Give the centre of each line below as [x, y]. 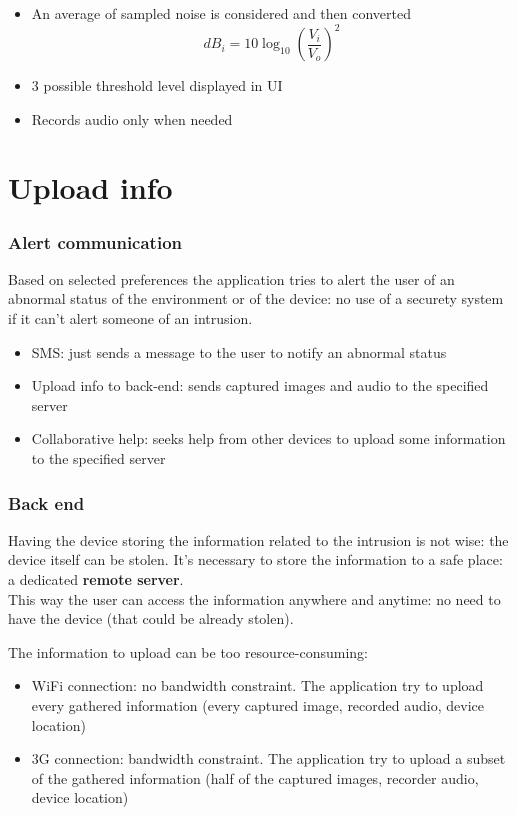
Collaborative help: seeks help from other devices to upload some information [268, 438]
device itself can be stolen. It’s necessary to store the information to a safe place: [255, 559]
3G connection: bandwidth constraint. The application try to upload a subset [268, 758]
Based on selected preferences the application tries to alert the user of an [231, 278]
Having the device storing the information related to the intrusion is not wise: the [258, 539]
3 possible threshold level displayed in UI [157, 85]
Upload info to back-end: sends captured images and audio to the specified [260, 385]
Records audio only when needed [132, 118]
